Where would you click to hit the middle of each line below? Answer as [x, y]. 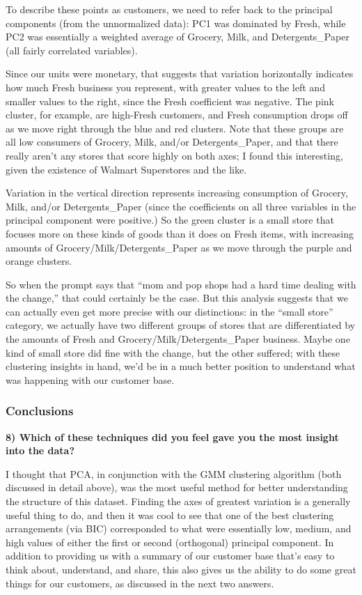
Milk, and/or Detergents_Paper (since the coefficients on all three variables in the [181, 206]
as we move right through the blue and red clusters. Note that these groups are [175, 128]
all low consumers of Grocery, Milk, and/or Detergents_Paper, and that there [172, 142]
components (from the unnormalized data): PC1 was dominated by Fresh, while [176, 23]
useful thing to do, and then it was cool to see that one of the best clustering [170, 515]
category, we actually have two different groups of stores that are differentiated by [181, 325]
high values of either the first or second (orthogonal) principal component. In [170, 542]
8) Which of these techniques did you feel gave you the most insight [172, 436]
